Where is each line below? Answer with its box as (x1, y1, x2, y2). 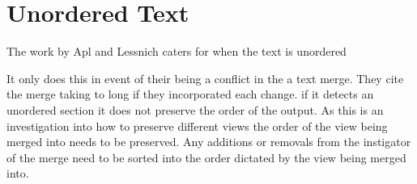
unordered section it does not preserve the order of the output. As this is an (6, 101, 384, 118)
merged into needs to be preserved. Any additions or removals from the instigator (6, 133, 411, 150)
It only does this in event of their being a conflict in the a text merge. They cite (6, 69, 404, 86)
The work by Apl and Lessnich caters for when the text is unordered (6, 43, 347, 60)
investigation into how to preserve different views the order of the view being (6, 117, 388, 134)
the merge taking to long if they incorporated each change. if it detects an (6, 86, 374, 102)
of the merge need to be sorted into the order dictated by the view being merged (6, 148, 406, 165)
